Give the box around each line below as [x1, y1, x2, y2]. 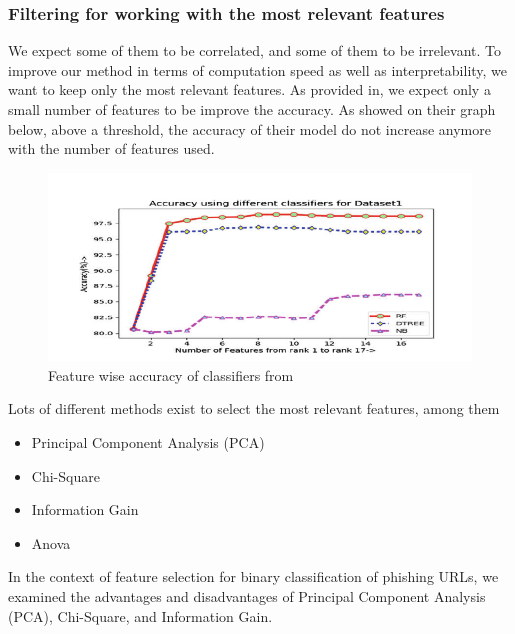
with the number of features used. [8, 138, 215, 159]
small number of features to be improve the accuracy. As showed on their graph [8, 99, 496, 119]
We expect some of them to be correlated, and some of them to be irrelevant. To [8, 40, 501, 61]
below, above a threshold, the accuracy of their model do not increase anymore [8, 118, 491, 139]
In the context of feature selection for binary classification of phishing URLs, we [8, 566, 499, 587]
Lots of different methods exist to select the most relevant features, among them [8, 398, 500, 419]
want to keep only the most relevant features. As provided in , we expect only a [8, 79, 491, 100]
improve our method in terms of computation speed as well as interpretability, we [8, 59, 508, 80]
